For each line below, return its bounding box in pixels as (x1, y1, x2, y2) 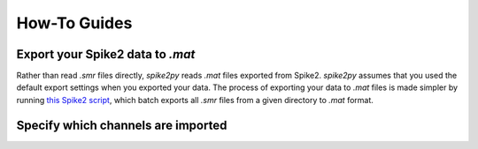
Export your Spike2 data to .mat (16, 47, 196, 62)
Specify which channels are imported (16, 117, 227, 132)
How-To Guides (16, 13, 133, 33)
